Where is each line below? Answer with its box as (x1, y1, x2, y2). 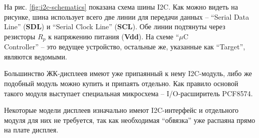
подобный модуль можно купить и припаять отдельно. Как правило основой (4, 78, 238, 89)
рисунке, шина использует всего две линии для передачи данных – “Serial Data (4, 11, 249, 22)
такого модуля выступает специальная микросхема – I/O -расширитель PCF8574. (4, 88, 253, 98)
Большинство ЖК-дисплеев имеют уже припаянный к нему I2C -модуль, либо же (4, 68, 252, 79)
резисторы (4, 31, 35, 41)
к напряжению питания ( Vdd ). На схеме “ (48, 31, 179, 41)
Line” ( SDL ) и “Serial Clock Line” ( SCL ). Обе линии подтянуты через (4, 21, 226, 32)
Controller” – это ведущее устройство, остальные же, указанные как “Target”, (4, 41, 245, 52)
